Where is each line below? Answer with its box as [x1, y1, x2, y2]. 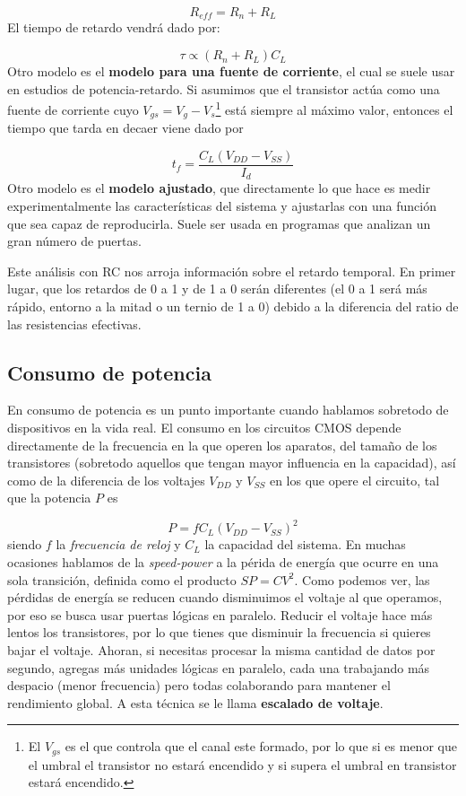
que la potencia [7, 488, 91, 507]
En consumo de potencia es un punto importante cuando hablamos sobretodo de [7, 400, 449, 419]
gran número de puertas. [7, 232, 142, 250]
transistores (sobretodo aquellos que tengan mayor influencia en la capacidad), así [7, 453, 456, 472]
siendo [7, 535, 42, 554]
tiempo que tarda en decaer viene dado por [7, 118, 244, 137]
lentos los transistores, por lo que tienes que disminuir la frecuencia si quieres [7, 623, 431, 642]
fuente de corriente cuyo [7, 100, 139, 118]
